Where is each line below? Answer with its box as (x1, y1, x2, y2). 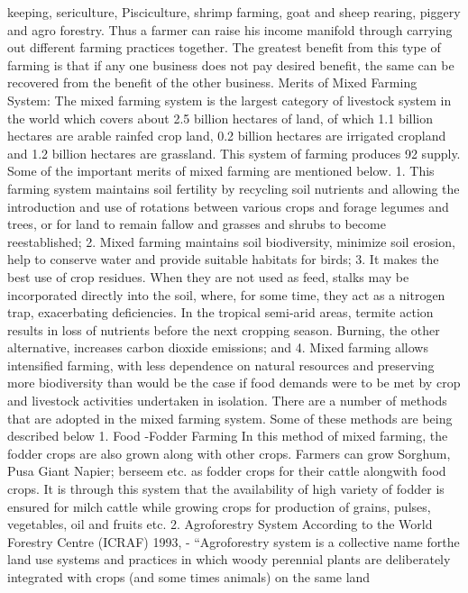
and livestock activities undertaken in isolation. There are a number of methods (7, 391, 447, 410)
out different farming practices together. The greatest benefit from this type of (7, 38, 441, 57)
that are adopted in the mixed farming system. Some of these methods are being (7, 408, 453, 427)
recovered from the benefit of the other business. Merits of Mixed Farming (7, 73, 418, 92)
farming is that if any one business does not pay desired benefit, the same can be (7, 55, 454, 74)
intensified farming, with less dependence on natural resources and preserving (7, 355, 435, 374)
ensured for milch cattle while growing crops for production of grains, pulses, (7, 497, 431, 515)
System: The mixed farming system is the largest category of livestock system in (7, 90, 452, 109)
